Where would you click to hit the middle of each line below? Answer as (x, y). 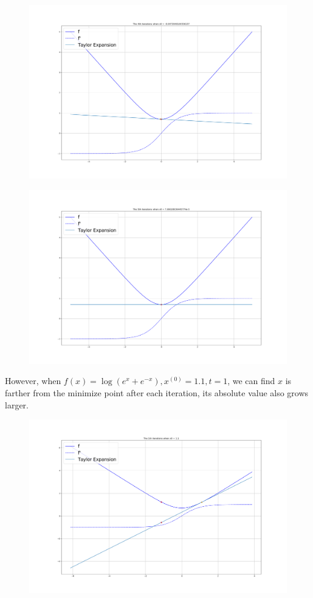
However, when (33, 381)
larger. (17, 404)
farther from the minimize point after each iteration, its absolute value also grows (157, 393)
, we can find (251, 381)
